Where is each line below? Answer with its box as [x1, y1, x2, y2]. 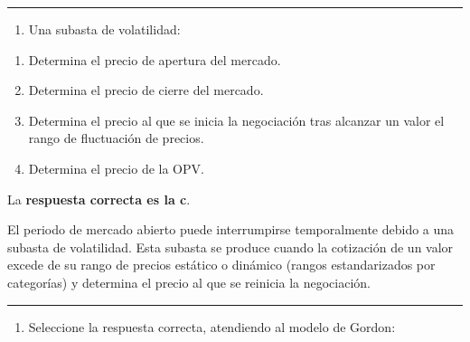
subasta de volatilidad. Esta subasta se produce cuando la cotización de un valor [7, 237, 454, 256]
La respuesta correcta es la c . [7, 189, 191, 208]
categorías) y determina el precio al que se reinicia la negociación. [7, 272, 371, 291]
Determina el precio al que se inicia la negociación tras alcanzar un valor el [28, 110, 445, 129]
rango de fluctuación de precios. [28, 128, 204, 147]
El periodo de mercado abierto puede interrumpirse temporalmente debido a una [7, 220, 455, 239]
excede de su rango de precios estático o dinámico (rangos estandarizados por [7, 255, 436, 274]
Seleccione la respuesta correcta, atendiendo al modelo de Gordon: [28, 317, 396, 336]
